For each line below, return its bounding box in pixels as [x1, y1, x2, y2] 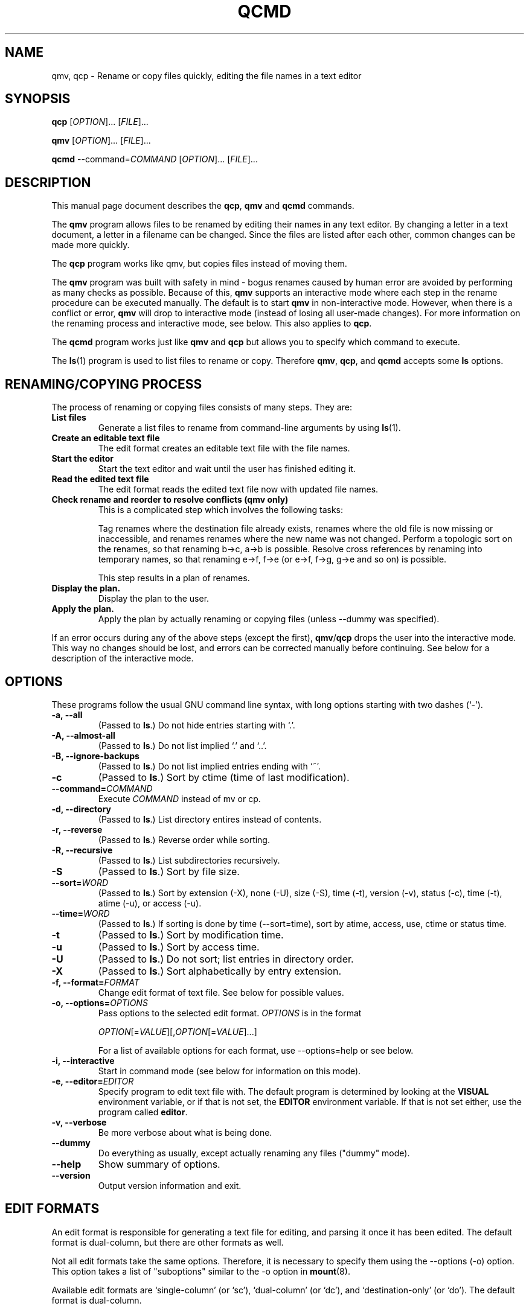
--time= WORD [51, 908, 110, 919]
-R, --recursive [51, 844, 113, 855]
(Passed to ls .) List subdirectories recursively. [98, 855, 280, 865]
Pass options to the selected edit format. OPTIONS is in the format [98, 1007, 362, 1018]
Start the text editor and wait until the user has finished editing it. [98, 463, 356, 474]
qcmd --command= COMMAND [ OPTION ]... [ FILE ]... [51, 154, 258, 165]
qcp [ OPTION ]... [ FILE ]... [51, 116, 149, 127]
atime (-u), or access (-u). [98, 897, 202, 908]
